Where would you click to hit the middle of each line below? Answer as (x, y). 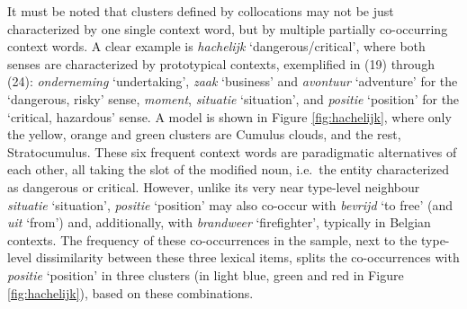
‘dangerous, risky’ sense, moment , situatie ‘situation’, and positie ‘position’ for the (233, 98)
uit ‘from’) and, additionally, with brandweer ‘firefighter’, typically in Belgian (219, 222)
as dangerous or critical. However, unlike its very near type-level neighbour (214, 186)
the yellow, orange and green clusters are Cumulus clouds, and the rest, (204, 134)
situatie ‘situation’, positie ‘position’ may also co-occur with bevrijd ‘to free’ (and (230, 204)
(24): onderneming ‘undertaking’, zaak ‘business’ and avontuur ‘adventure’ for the (233, 81)
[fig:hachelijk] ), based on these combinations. (130, 292)
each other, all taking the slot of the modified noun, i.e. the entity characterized (228, 169)
